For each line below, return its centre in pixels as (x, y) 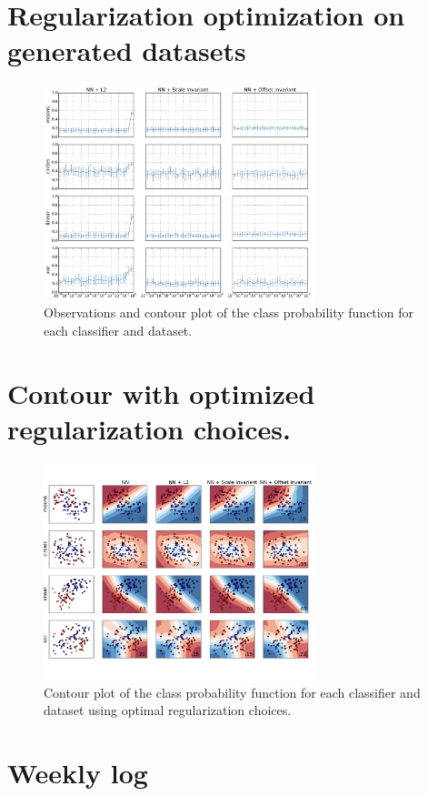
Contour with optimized (161, 393)
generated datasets (127, 50)
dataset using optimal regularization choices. (168, 710)
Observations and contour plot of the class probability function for (229, 312)
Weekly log (78, 773)
